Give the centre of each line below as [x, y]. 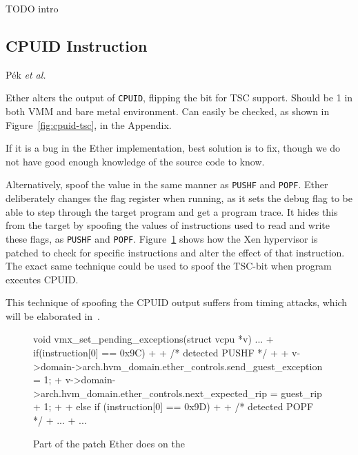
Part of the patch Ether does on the [109, 443]
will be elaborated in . [53, 315]
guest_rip [301, 393]
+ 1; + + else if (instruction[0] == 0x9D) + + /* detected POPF [173, 406]
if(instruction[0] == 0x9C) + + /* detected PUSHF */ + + [161, 353]
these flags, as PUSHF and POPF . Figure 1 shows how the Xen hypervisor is [162, 238]
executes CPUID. [42, 279]
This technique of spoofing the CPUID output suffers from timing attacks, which [177, 302]
